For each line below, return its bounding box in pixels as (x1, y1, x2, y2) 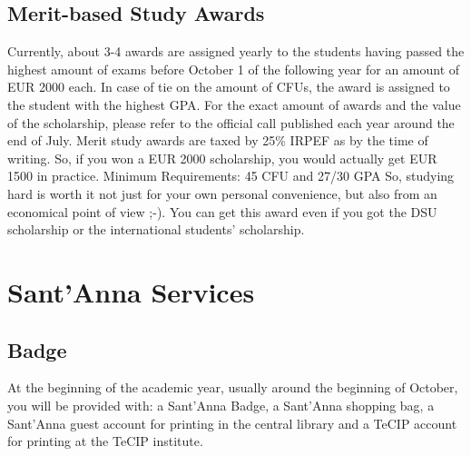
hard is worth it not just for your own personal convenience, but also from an (7, 183, 437, 203)
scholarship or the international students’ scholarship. (7, 220, 305, 239)
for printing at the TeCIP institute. (7, 431, 203, 451)
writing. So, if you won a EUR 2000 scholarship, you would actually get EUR (7, 148, 437, 167)
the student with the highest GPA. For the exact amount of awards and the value (7, 94, 461, 114)
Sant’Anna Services (7, 273, 255, 310)
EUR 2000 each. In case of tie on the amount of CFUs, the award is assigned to (7, 77, 450, 96)
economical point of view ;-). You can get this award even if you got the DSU (7, 202, 437, 221)
